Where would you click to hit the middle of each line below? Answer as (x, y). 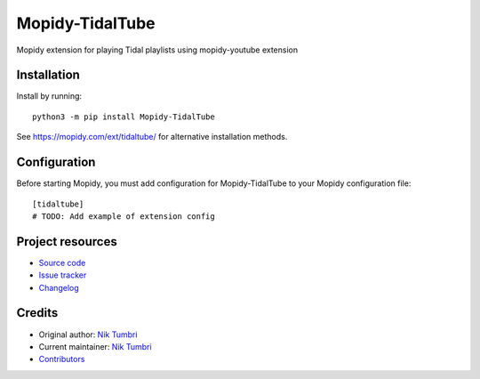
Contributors (62, 359)
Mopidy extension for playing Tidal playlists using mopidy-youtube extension (157, 50)
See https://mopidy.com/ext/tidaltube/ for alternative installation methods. (152, 137)
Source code (62, 262)
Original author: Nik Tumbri (88, 335)
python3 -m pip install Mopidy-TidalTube (124, 117)
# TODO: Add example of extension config (124, 216)
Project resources (67, 242)
